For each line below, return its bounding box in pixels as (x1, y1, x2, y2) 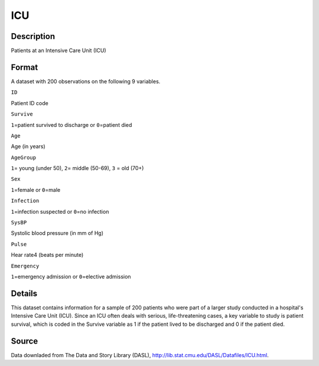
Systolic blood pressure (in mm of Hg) (11, 230, 103, 237)
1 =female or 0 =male (11, 186, 61, 193)
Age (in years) (11, 143, 45, 150)
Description (11, 31, 56, 41)
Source (11, 336, 38, 346)
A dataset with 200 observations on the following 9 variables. (11, 77, 161, 85)
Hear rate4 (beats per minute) (11, 251, 84, 259)
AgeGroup (11, 154, 37, 161)
